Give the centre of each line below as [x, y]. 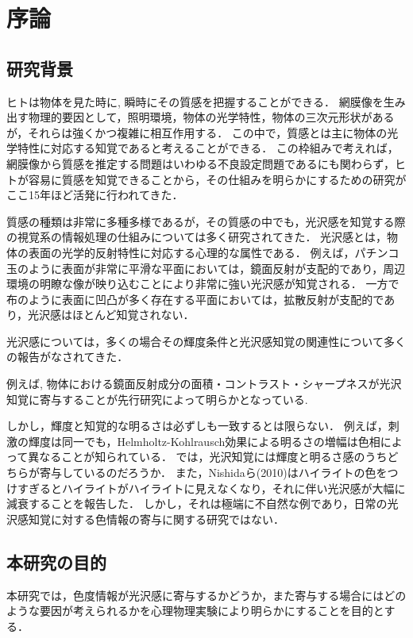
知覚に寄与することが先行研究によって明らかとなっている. [157, 399]
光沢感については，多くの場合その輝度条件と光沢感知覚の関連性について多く [206, 341]
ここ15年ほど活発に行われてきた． [95, 195]
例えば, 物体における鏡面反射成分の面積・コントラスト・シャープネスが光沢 [204, 384]
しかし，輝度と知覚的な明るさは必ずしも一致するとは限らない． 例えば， [197, 426]
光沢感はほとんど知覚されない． [111, 315]
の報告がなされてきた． [68, 357]
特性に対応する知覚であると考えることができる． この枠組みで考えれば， [208, 148]
